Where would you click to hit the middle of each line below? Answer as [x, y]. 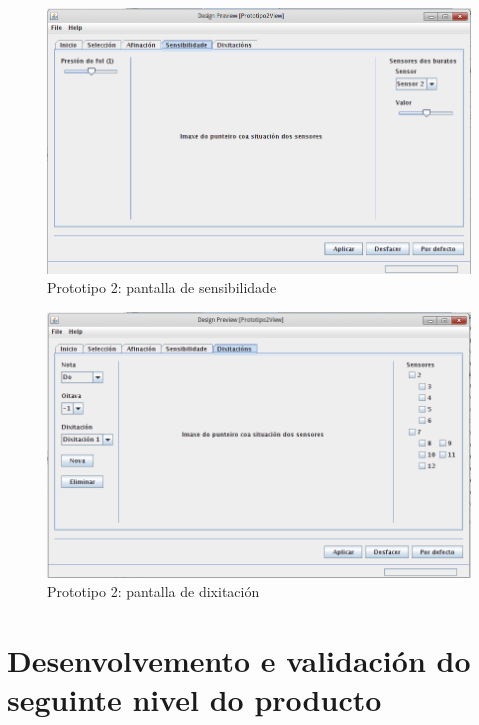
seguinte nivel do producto [194, 699]
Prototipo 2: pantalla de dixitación [153, 591]
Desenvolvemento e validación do [239, 660]
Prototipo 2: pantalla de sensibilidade [162, 287]
